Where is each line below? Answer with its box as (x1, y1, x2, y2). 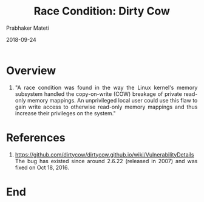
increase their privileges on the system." (15, 109, 116, 116)
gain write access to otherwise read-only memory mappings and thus (15, 103, 198, 110)
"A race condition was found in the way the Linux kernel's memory (15, 84, 198, 91)
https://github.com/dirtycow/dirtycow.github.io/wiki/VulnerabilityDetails (15, 150, 194, 158)
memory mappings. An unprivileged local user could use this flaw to (27, 96, 198, 104)
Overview (6, 64, 56, 77)
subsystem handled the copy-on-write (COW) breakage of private (15, 90, 183, 98)
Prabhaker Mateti (6, 24, 49, 32)
